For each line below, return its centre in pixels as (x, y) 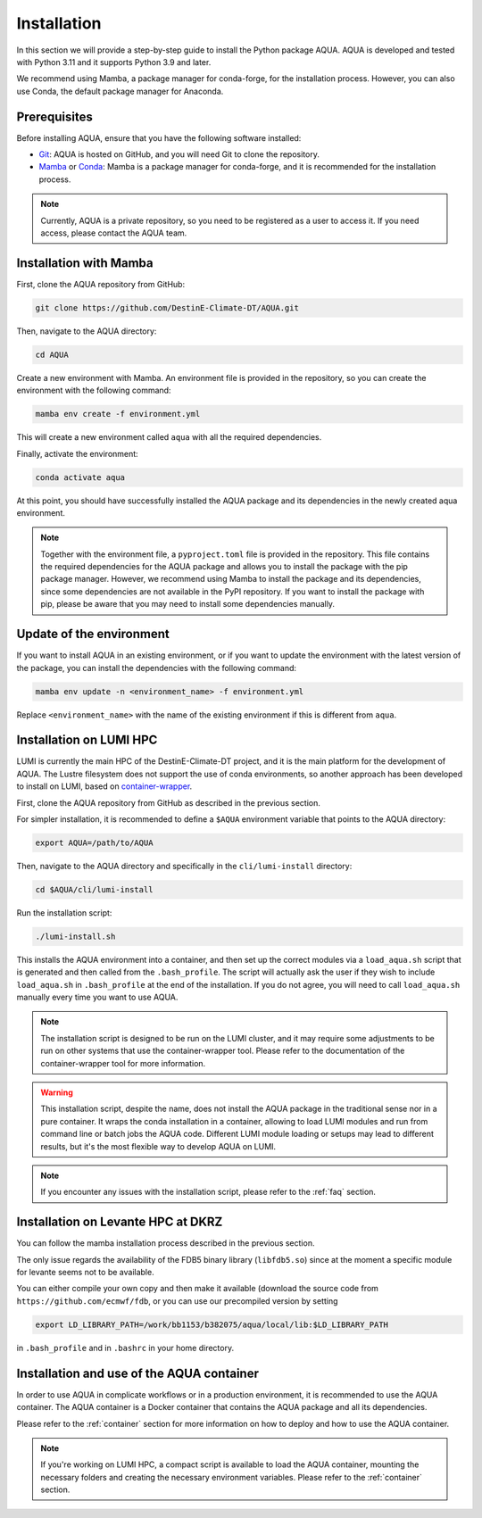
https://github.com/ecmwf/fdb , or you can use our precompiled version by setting (177, 1301)
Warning (57, 1092)
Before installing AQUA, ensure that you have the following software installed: (159, 137)
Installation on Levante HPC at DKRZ (120, 1222)
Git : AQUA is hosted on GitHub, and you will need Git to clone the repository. (179, 154)
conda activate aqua (80, 477)
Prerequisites (54, 116)
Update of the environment (93, 634)
